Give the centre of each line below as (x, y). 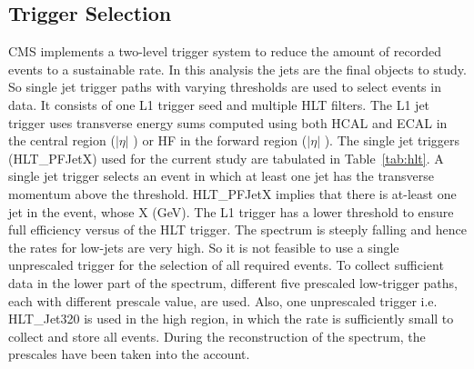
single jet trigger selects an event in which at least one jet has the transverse (222, 176)
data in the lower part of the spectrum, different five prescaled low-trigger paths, (233, 282)
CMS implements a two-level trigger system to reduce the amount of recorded (225, 51)
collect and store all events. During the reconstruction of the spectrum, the (217, 336)
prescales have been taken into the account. (129, 354)
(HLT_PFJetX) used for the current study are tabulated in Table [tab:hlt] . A (226, 158)
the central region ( (62, 140)
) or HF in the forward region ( (220, 140)
